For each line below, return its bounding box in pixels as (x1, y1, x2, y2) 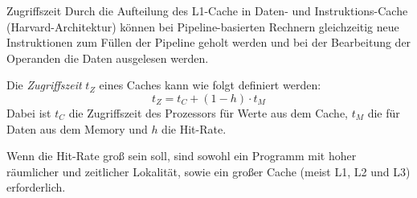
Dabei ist (6, 104, 51, 121)
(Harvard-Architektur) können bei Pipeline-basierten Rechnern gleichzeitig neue (6, 18, 399, 35)
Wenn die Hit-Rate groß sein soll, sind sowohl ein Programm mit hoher (6, 147, 357, 164)
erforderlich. (6, 179, 66, 196)
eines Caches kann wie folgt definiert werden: (99, 76, 321, 93)
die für (367, 104, 400, 121)
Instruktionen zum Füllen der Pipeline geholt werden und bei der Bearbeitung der (6, 34, 411, 51)
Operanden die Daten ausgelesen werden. (6, 49, 209, 66)
